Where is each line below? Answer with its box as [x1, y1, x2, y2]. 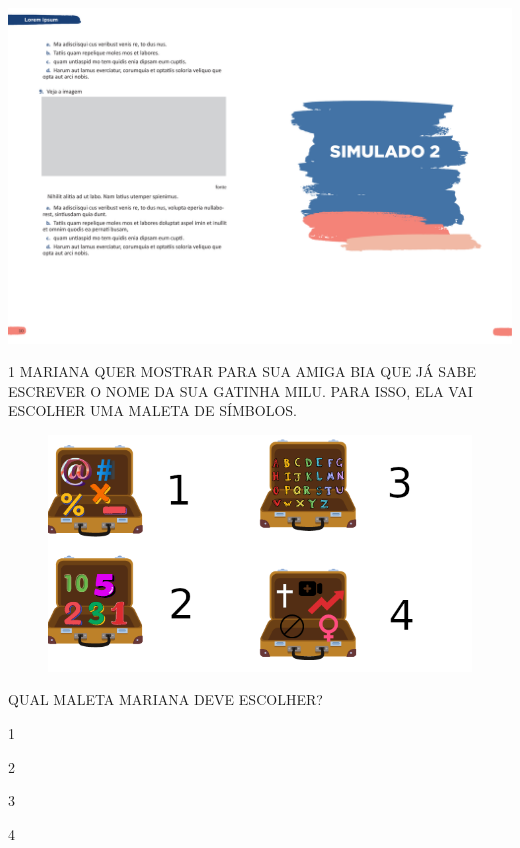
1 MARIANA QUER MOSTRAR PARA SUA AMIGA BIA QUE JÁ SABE [8, 361, 476, 382]
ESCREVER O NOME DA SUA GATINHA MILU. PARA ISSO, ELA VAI [8, 380, 473, 401]
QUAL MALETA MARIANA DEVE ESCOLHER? [8, 689, 323, 710]
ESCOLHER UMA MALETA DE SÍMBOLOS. [8, 400, 297, 421]
